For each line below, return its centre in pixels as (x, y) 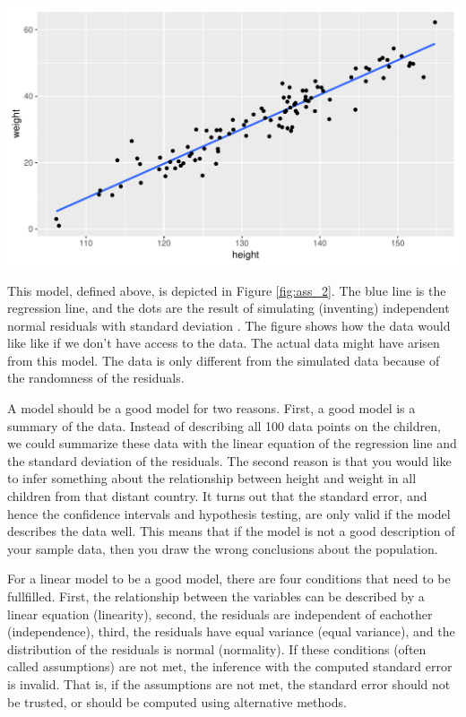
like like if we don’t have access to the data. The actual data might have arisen (224, 343)
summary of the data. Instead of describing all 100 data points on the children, (224, 425)
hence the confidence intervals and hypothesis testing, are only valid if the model (229, 513)
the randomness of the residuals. (96, 378)
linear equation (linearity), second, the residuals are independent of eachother (220, 613)
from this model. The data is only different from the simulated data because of (224, 360)
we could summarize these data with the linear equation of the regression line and (232, 443)
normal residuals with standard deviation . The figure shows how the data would (229, 325)
